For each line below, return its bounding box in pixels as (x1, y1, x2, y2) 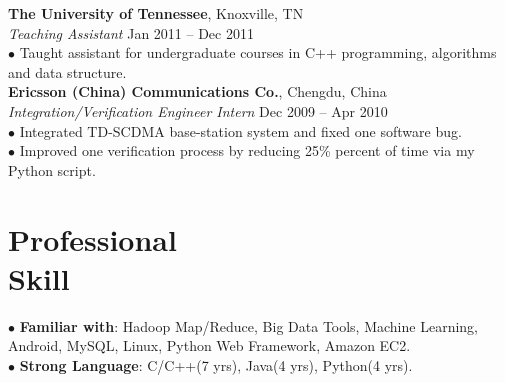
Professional (8, 218, 177, 259)
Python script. (8, 159, 96, 180)
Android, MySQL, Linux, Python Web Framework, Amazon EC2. (8, 335, 411, 356)
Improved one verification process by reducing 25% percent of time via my (19, 140, 475, 161)
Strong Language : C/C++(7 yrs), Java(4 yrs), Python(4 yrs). (19, 354, 413, 375)
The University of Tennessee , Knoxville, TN (8, 3, 304, 23)
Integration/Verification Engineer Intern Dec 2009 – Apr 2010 (8, 100, 388, 121)
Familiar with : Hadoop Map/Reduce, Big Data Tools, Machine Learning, (19, 315, 478, 336)
